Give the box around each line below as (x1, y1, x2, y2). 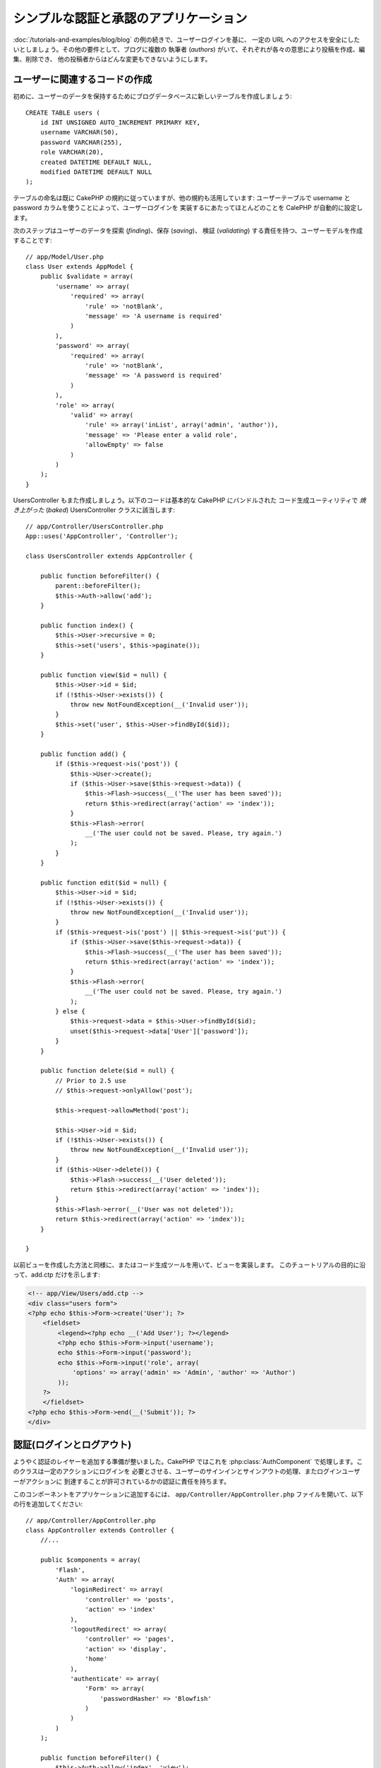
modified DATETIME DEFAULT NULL (40, 168, 152, 176)
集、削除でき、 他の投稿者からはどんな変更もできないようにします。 (13, 55, 212, 64)
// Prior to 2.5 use (55, 1076, 126, 1085)
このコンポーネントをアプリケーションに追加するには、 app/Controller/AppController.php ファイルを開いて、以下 (13, 1489, 364, 1499)
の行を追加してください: (13, 1500, 83, 1508)
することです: (13, 236, 52, 245)
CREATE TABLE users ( (25, 108, 100, 117)
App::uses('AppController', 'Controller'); (25, 533, 179, 540)
